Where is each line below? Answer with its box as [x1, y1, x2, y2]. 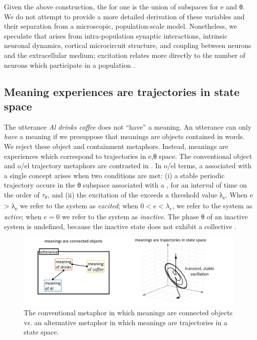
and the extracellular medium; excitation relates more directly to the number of [4, 49, 246, 60]
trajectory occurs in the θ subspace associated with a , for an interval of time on [4, 180, 247, 190]
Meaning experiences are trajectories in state [4, 84, 240, 99]
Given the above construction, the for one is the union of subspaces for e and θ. [4, 1, 245, 11]
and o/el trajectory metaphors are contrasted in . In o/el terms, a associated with [4, 160, 252, 171]
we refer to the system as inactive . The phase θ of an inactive [62, 211, 248, 222]
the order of [4, 189, 40, 199]
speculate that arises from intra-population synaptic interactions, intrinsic [4, 30, 228, 41]
